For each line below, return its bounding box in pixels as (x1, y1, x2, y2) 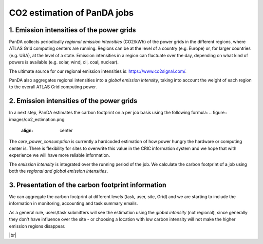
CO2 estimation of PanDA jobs (9, 7, 134, 18)
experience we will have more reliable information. (9, 152, 110, 158)
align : (21, 127, 33, 134)
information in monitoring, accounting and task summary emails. (9, 201, 138, 206)
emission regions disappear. (9, 223, 66, 229)
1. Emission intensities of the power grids (9, 26, 136, 34)
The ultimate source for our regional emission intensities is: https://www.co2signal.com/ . (9, 68, 187, 74)
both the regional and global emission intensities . (9, 168, 108, 174)
